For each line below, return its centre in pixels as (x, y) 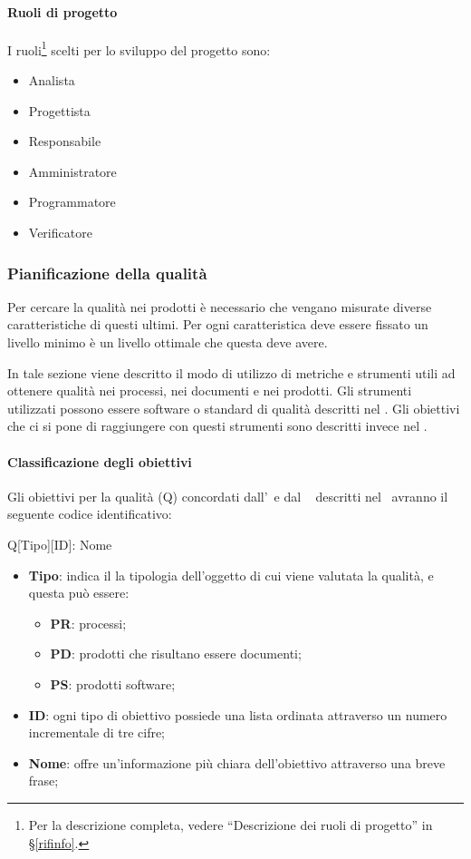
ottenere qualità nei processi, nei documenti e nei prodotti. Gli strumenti (210, 390)
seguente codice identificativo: (90, 514)
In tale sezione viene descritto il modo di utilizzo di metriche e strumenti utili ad (231, 372)
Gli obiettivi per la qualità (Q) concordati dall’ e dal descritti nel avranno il (228, 496)
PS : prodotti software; (113, 683)
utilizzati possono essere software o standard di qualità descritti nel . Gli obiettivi (234, 408)
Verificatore (60, 233)
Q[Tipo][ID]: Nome (60, 544)
